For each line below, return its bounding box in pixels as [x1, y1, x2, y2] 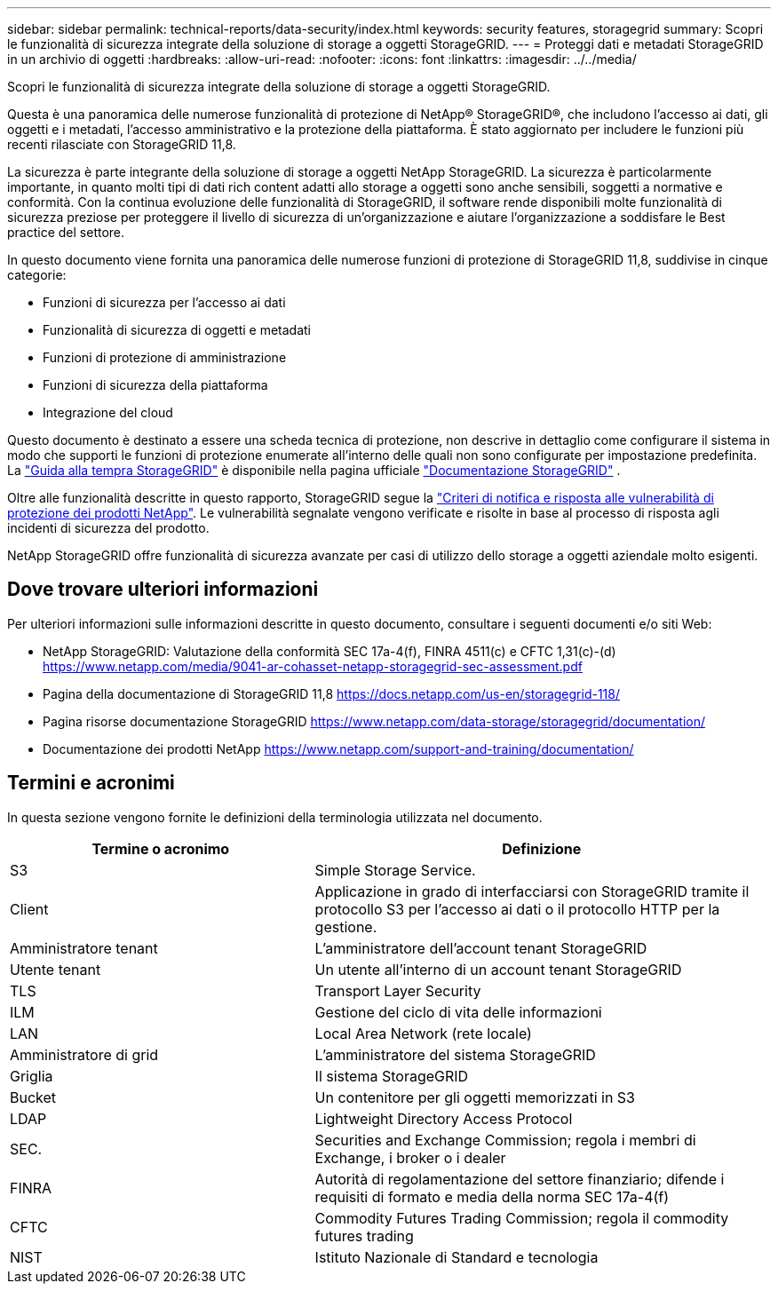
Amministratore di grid [10, 1045, 159, 1064]
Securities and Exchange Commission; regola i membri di [314, 1130, 696, 1149]
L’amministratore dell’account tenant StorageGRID [314, 939, 647, 957]
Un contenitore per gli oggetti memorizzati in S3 [314, 1088, 635, 1106]
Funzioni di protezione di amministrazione [43, 350, 287, 365]
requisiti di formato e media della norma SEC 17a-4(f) [314, 1187, 670, 1206]
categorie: [7, 267, 67, 282]
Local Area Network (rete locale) [314, 1024, 532, 1042]
